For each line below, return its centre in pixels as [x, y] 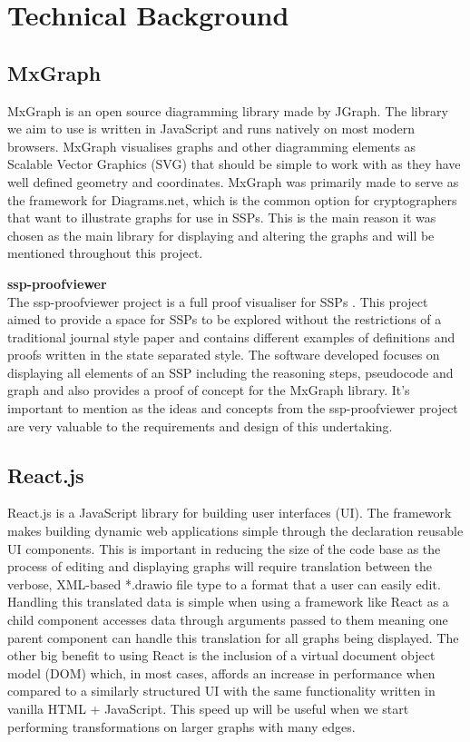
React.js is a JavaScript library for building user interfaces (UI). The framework [230, 513]
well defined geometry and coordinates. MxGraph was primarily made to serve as [233, 181]
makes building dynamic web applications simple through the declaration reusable [235, 531]
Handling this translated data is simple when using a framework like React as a [228, 602]
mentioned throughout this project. [105, 253]
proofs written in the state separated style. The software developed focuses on [224, 355]
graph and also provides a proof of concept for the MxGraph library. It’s [209, 390]
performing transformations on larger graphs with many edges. [181, 726]
